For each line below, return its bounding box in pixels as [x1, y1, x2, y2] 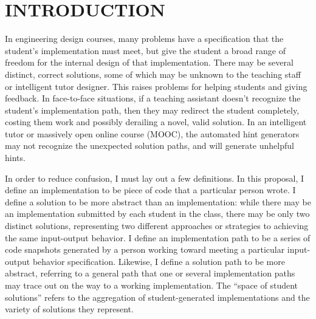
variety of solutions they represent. [5, 303, 134, 315]
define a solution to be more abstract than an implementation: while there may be [5, 195, 311, 208]
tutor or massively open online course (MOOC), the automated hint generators [5, 127, 300, 140]
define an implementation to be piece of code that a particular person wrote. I [5, 184, 296, 196]
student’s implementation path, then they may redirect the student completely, [5, 103, 300, 116]
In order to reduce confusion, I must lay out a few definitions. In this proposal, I [5, 171, 304, 184]
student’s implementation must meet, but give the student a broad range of [5, 44, 286, 57]
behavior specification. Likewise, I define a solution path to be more [32, 255, 285, 267]
